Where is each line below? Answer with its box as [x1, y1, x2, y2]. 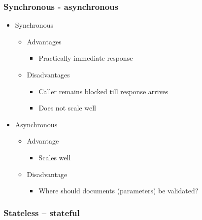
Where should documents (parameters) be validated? [38, 185, 199, 196]
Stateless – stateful [3, 206, 80, 219]
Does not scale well [38, 103, 96, 113]
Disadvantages [27, 70, 70, 79]
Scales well [38, 152, 71, 162]
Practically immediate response [38, 53, 133, 63]
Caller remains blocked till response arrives [38, 86, 168, 96]
